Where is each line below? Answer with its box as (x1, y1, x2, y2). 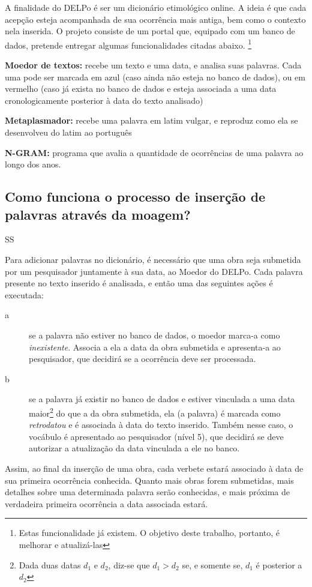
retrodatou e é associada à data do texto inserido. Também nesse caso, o (29, 418, 293, 431)
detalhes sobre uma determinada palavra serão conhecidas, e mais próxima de (5, 486, 290, 498)
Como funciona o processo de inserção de (5, 187, 266, 206)
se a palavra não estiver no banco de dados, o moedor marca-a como (29, 328, 280, 341)
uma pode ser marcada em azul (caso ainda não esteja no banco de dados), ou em (5, 70, 305, 83)
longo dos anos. (5, 158, 61, 170)
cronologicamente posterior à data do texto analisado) (5, 94, 203, 106)
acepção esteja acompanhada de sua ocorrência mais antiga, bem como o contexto (5, 13, 306, 25)
